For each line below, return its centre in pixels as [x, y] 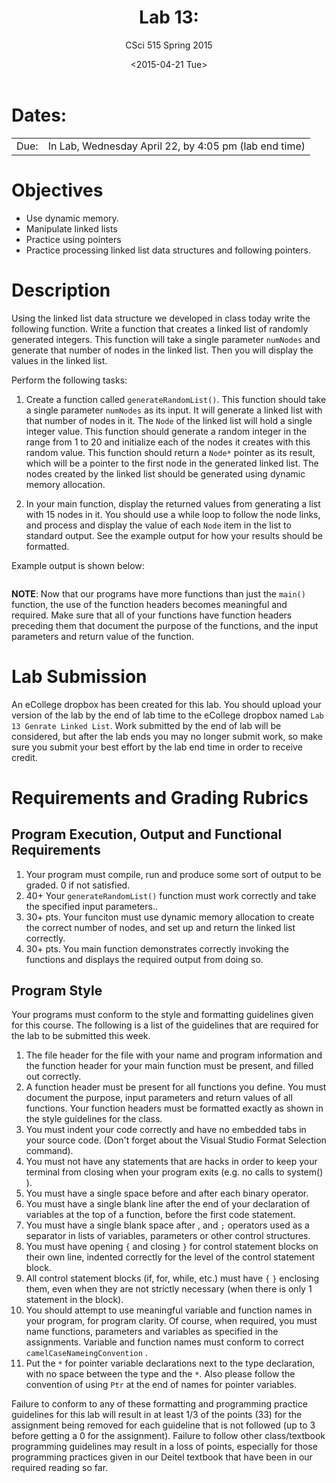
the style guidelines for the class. [94, 1119]
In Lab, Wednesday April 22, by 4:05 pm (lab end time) [176, 146]
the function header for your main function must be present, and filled [169, 1066]
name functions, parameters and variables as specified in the [152, 1332]
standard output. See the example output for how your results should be [174, 535]
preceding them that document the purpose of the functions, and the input [165, 625]
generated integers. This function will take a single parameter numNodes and [166, 339]
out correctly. [53, 1077]
